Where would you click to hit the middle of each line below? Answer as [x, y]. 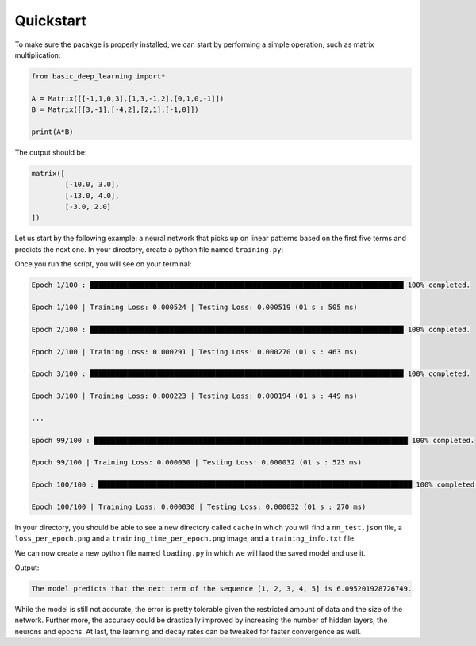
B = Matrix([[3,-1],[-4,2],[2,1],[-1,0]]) [115, 110]
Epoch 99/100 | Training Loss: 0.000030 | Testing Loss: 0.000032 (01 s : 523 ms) [197, 463]
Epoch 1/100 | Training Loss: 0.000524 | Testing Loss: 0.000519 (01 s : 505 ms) [195, 307]
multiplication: [38, 55]
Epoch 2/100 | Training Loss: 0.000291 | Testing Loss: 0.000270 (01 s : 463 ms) [195, 352]
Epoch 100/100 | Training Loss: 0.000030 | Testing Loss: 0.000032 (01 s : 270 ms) [199, 506]
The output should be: [51, 152]
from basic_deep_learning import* [98, 76]
